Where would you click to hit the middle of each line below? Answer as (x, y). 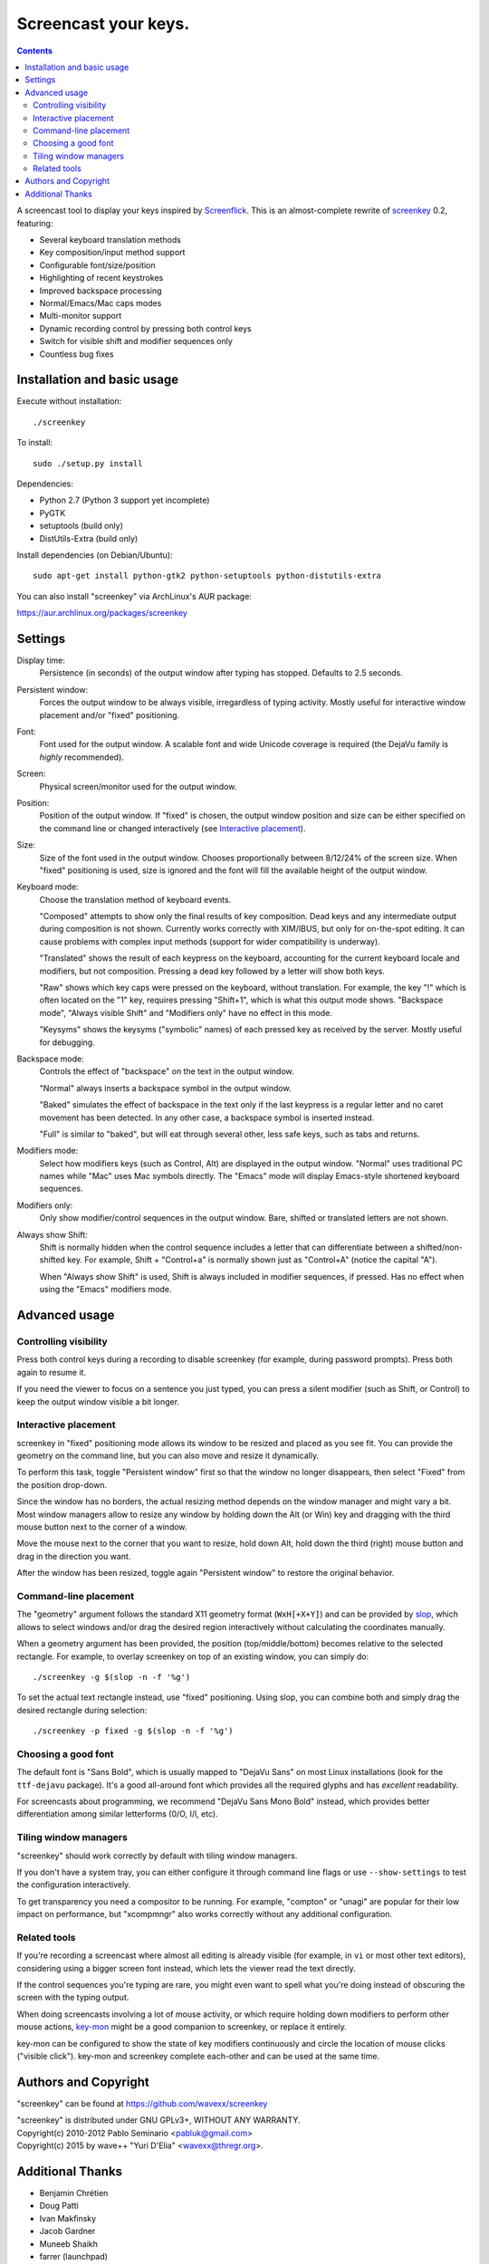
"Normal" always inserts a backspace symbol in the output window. (165, 1088)
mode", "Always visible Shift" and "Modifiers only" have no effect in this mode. (186, 1012)
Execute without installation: (69, 401)
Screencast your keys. (103, 24)
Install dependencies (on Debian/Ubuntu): (95, 555)
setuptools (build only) (81, 526)
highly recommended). (81, 757)
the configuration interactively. (74, 1885)
